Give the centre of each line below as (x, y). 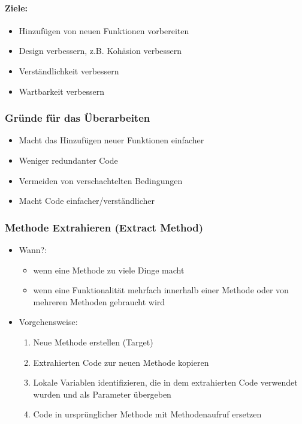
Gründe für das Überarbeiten (78, 118)
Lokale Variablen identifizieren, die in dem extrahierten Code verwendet (165, 382)
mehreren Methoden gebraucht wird (99, 301)
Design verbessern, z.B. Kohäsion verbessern (100, 51)
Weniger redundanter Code (68, 160)
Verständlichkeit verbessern (69, 70)
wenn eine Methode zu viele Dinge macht (109, 270)
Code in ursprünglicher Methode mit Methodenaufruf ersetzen (147, 414)
